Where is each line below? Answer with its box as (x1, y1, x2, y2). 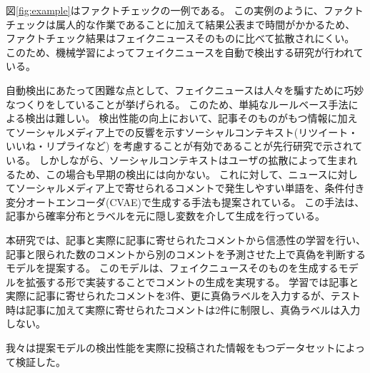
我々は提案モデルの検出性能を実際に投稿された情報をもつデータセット (6, 340, 336, 355)
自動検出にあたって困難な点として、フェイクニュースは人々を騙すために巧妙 (6, 82, 364, 97)
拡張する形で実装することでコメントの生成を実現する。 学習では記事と (25, 274, 359, 289)
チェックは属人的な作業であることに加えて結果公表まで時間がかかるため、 (6, 16, 356, 31)
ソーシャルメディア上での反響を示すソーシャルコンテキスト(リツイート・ (15, 124, 359, 139)
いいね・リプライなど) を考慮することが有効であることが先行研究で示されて (6, 138, 363, 153)
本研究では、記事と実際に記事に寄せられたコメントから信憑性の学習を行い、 (6, 232, 366, 247)
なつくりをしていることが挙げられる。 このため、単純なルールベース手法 (6, 96, 349, 111)
